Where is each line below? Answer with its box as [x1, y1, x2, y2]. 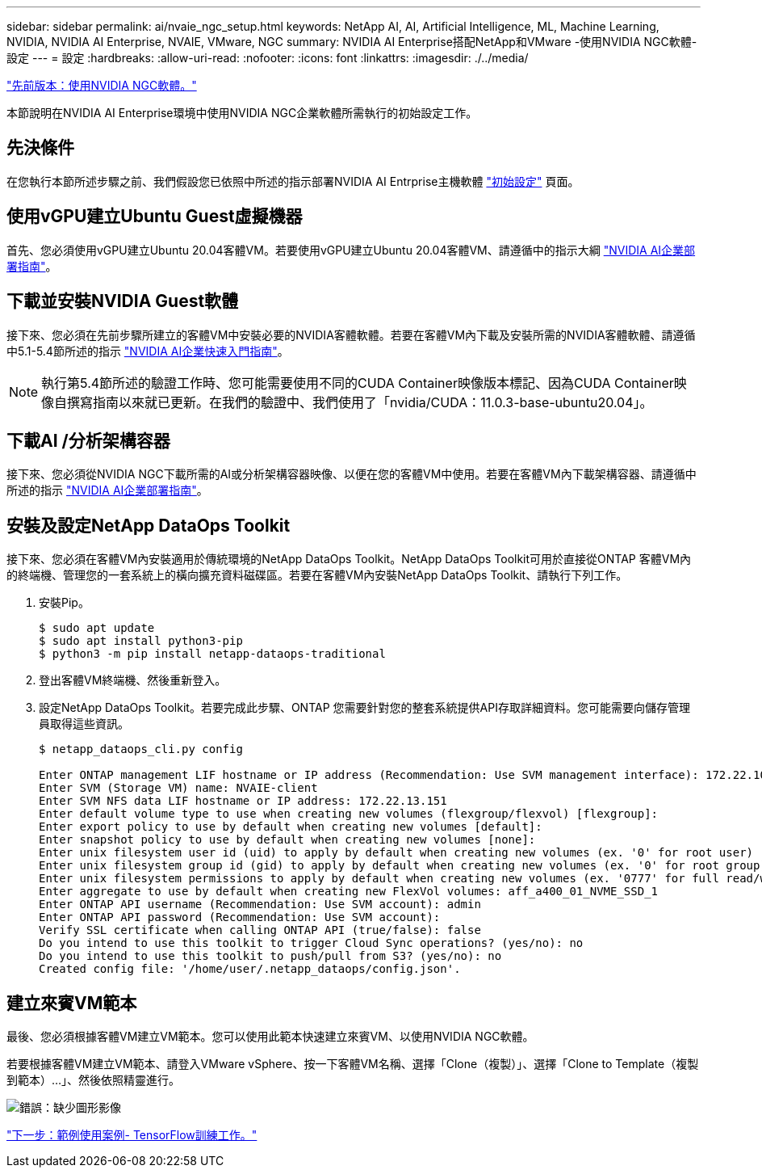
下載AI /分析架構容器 [6, 430, 170, 451]
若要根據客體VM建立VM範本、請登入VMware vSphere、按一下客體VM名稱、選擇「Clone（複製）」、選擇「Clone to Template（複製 [6, 1057, 699, 1071]
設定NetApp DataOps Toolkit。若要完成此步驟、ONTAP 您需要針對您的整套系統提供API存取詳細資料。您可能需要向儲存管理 [39, 701, 690, 715]
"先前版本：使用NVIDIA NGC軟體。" [6, 78, 197, 92]
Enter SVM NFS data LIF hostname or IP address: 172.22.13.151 [39, 794, 447, 808]
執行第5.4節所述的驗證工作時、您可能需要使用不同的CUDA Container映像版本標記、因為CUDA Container [41, 374, 674, 391]
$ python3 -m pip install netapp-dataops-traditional [39, 647, 386, 661]
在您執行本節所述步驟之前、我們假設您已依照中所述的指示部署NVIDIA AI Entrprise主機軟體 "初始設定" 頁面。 [6, 174, 580, 188]
